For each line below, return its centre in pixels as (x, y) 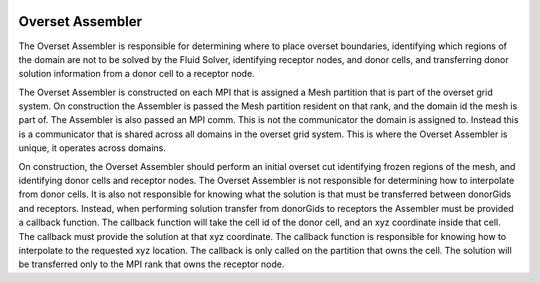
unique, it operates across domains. (92, 148)
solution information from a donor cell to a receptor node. (136, 74)
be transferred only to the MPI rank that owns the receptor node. (151, 264)
